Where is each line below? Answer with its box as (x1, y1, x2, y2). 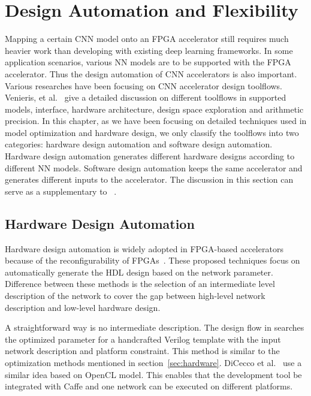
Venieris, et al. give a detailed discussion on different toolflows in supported (5, 91, 286, 104)
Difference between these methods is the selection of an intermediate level (5, 277, 275, 290)
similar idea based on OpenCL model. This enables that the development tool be (5, 368, 302, 380)
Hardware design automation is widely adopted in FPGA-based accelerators (5, 242, 283, 255)
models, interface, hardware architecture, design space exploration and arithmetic (5, 102, 304, 115)
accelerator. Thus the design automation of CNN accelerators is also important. (5, 67, 297, 80)
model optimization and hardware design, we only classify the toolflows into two (5, 126, 299, 138)
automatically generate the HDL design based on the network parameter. (5, 265, 273, 278)
